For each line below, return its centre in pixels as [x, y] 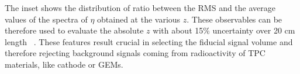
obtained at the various [139, 19]
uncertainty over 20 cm [254, 30]
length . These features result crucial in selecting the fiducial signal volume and [149, 41]
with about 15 [178, 30]
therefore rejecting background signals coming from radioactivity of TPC [135, 53]
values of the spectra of [46, 19]
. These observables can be [235, 19]
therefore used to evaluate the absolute [74, 30]
